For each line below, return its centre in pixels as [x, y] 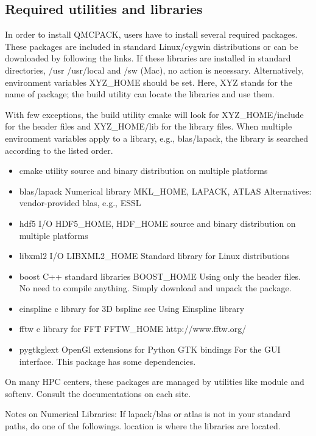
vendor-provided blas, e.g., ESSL [80, 203]
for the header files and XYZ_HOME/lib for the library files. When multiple [149, 126]
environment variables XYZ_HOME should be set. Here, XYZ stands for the [149, 82]
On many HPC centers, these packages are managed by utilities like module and [155, 382]
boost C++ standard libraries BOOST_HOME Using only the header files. [160, 276]
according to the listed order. [59, 150]
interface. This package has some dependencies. [107, 361]
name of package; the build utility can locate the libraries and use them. [140, 94]
